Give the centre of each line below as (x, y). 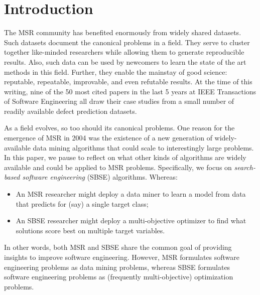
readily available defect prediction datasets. (71, 111)
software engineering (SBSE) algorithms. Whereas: (100, 177)
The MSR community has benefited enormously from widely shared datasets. (123, 32)
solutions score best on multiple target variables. (90, 230)
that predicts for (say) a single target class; (82, 203)
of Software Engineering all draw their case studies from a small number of (119, 101)
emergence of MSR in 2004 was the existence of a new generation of (108, 138)
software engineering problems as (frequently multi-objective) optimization (119, 277)
